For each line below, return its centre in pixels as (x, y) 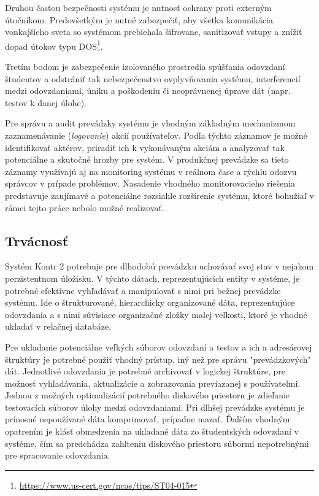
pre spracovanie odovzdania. (58, 455)
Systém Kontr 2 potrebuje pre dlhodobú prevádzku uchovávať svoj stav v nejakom (159, 266)
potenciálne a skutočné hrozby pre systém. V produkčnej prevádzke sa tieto (147, 159)
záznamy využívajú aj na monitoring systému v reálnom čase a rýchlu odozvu (151, 171)
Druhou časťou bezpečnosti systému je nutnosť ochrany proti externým (138, 7)
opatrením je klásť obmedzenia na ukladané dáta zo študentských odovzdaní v (152, 431)
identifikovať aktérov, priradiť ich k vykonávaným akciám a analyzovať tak (145, 147)
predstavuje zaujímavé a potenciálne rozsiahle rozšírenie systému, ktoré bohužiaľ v (159, 195)
